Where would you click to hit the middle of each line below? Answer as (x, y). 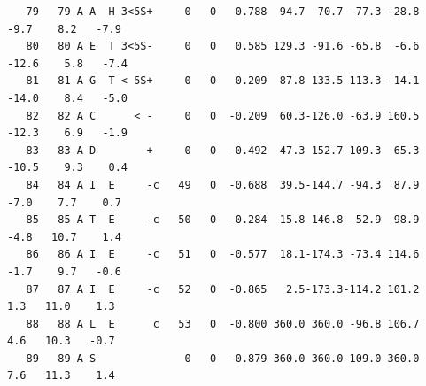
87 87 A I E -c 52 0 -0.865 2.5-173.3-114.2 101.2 (223, 289)
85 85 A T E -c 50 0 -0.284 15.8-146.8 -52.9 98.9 (223, 220)
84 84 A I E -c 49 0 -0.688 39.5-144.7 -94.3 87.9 (223, 185)
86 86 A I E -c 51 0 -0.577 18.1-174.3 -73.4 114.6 (223, 255)
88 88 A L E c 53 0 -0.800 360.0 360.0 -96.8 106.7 (223, 324)
